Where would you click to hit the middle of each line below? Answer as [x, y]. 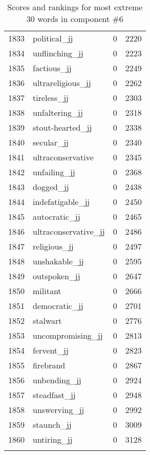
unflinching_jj [58, 53]
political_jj [53, 38]
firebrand [49, 365]
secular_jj [51, 142]
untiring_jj [53, 439]
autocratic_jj [57, 216]
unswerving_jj [59, 410]
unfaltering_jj [58, 112]
